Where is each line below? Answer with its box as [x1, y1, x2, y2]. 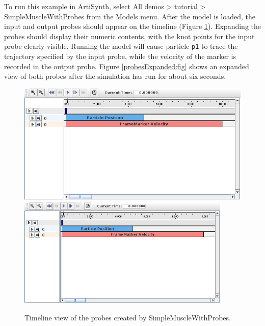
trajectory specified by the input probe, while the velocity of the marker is [4, 51, 236, 62]
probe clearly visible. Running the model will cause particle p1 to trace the [4, 41, 238, 51]
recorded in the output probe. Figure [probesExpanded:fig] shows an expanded [4, 61, 249, 71]
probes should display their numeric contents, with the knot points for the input [4, 31, 255, 41]
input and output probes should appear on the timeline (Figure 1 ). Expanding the [4, 21, 261, 32]
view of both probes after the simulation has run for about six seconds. [4, 71, 226, 81]
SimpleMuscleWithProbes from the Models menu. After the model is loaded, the [4, 11, 255, 21]
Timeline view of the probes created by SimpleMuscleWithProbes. [24, 312, 231, 323]
